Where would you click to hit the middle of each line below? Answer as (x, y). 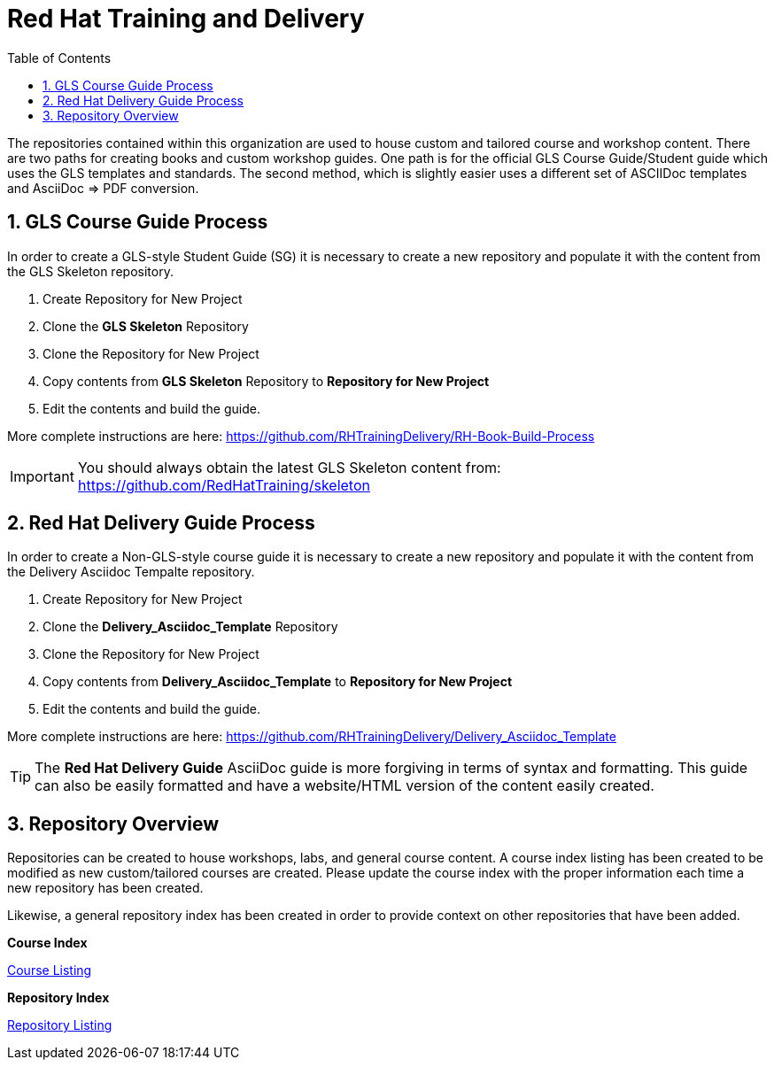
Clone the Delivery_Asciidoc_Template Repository (190, 627)
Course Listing (50, 970)
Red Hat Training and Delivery (186, 19)
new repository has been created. (105, 888)
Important (42, 476)
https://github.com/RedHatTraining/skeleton (224, 485)
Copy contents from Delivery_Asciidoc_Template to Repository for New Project (278, 682)
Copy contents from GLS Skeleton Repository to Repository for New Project (266, 381)
